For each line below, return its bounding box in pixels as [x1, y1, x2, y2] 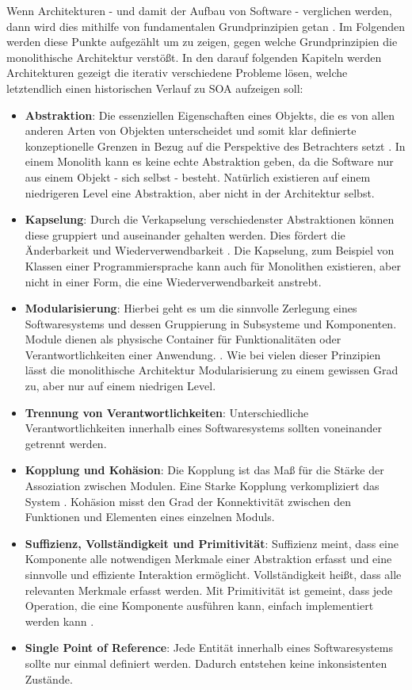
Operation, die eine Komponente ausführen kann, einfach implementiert [25, 597, 374, 614]
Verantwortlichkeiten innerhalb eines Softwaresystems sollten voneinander [25, 420, 382, 436]
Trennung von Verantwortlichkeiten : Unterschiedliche [25, 404, 309, 420]
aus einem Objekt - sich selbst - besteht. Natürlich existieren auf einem [25, 168, 371, 185]
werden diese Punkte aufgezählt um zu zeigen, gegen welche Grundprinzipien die [6, 33, 398, 50]
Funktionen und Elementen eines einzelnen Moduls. [25, 508, 275, 525]
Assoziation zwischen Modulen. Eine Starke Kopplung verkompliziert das [25, 477, 380, 494]
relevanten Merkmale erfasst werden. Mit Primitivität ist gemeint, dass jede [25, 581, 393, 598]
